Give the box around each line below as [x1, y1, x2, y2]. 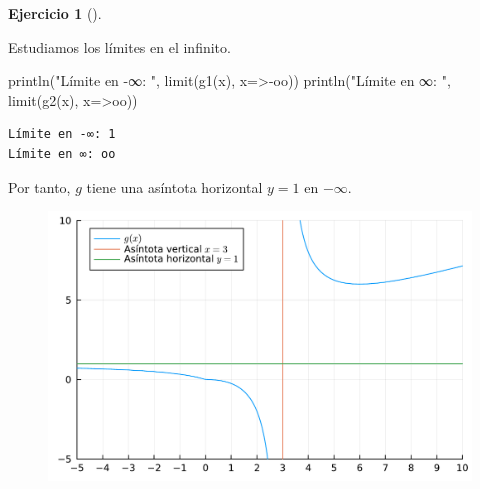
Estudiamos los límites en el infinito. [8, 36, 231, 57]
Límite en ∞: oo [8, 146, 116, 161]
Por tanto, [8, 176, 71, 197]
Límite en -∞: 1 [8, 127, 116, 142]
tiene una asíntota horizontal [86, 176, 263, 197]
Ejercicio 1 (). [8, 3, 102, 23]
